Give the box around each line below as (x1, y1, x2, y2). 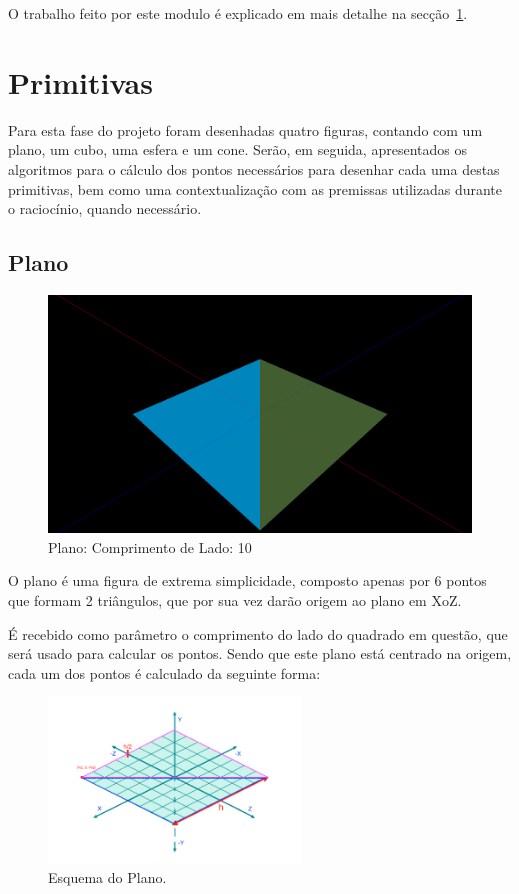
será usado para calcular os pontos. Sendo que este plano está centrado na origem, (8, 643, 512, 664)
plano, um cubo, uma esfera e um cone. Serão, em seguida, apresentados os (8, 139, 467, 160)
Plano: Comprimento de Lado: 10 (48, 536, 252, 557)
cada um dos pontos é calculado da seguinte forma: (8, 662, 321, 683)
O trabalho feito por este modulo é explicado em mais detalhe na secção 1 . (8, 3, 468, 23)
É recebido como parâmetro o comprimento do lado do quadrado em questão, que (8, 623, 508, 644)
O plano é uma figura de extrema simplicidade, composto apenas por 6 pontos (8, 570, 487, 591)
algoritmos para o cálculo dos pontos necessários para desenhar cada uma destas (8, 158, 500, 179)
